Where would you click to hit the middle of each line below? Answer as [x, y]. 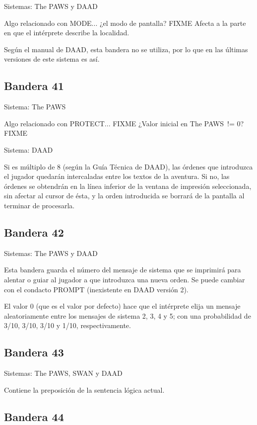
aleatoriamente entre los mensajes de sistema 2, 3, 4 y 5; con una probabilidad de [128, 315]
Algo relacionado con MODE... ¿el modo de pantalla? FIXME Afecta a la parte [125, 23]
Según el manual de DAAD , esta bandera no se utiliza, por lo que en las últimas [126, 49]
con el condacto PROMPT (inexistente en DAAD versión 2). [96, 289]
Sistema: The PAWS [35, 107]
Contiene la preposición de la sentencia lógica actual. [84, 389]
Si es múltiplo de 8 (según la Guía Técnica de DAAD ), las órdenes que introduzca [128, 166]
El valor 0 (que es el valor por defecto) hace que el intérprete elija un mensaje [122, 306]
